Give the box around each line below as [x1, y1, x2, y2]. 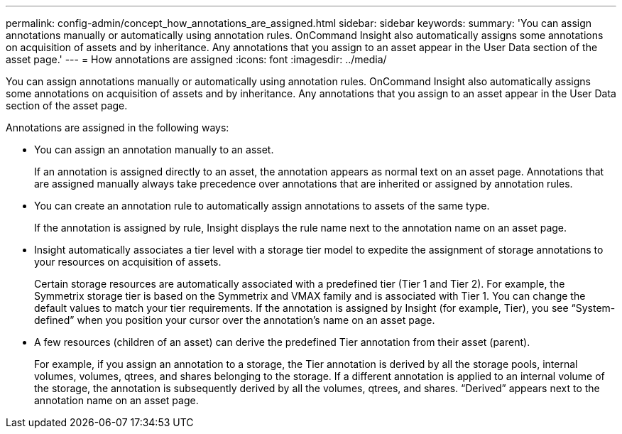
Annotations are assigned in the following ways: [6, 121, 229, 134]
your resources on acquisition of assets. [34, 256, 222, 268]
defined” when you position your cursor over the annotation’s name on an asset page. [34, 314, 435, 326]
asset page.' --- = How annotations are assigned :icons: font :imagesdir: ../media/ [6, 53, 387, 65]
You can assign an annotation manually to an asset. [34, 143, 274, 156]
